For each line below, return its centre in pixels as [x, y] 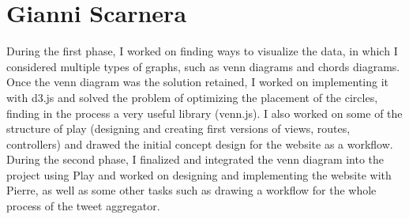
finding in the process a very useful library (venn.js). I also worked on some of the [204, 113]
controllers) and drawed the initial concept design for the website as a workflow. [200, 143]
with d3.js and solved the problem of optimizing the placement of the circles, [192, 97]
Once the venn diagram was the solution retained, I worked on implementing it [198, 82]
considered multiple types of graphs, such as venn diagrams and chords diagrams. [203, 66]
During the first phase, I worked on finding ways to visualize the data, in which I [202, 51]
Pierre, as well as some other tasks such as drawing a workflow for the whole [191, 190]
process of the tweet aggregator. [83, 206]
